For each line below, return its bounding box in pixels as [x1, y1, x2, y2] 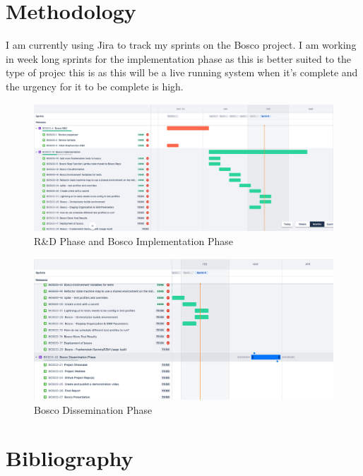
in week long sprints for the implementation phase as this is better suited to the [6, 51, 352, 66]
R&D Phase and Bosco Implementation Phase [34, 233, 233, 248]
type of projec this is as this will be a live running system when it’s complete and [6, 65, 358, 80]
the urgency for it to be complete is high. [6, 78, 184, 93]
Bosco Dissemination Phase [34, 402, 153, 417]
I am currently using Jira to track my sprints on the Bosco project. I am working [6, 37, 357, 52]
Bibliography [6, 444, 133, 472]
